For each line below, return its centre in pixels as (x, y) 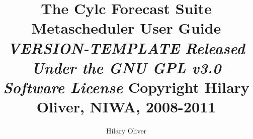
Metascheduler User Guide (126, 28)
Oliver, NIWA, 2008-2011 (126, 107)
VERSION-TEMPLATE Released (126, 48)
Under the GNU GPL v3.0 (126, 67)
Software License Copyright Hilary (126, 87)
